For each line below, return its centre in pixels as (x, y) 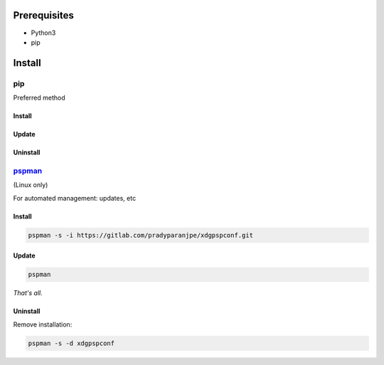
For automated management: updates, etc (75, 198)
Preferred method (39, 98)
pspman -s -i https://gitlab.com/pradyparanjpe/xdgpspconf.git (141, 235)
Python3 (43, 33)
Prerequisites (43, 15)
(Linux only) (31, 185)
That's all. (28, 293)
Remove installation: (43, 324)
